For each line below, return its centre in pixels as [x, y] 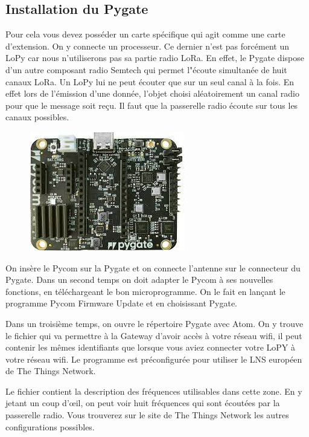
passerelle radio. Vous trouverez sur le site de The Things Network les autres [147, 415]
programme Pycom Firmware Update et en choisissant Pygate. [121, 303]
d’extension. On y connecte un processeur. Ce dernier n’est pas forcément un [147, 46]
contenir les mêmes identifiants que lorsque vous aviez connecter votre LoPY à [150, 347]
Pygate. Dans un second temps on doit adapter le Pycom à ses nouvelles [139, 280]
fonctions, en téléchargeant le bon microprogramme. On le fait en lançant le [145, 291]
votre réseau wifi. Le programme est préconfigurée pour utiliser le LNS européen [154, 359]
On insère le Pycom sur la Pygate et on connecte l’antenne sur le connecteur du [153, 267]
